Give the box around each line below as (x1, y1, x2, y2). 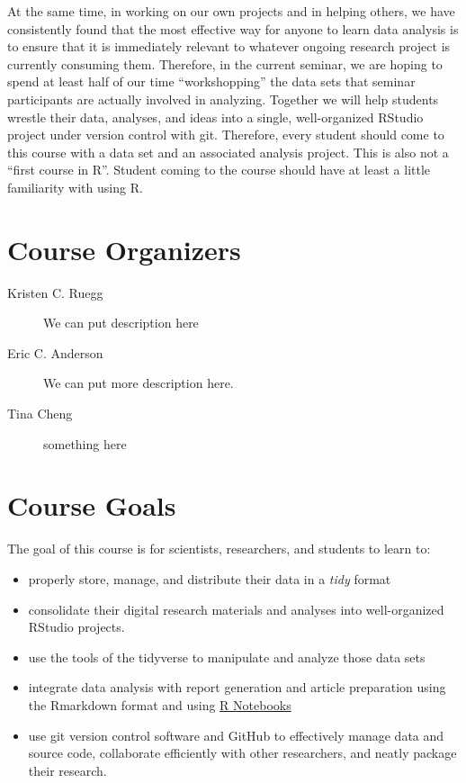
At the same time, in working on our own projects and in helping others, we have (7, 2, 455, 20)
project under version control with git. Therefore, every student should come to (7, 125, 444, 144)
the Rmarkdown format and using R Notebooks (28, 695, 291, 714)
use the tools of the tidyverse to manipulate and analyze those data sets (28, 647, 426, 666)
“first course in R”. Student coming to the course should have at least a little (7, 160, 431, 179)
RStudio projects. (28, 617, 125, 636)
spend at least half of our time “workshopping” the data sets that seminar (7, 72, 416, 91)
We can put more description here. (43, 373, 234, 392)
